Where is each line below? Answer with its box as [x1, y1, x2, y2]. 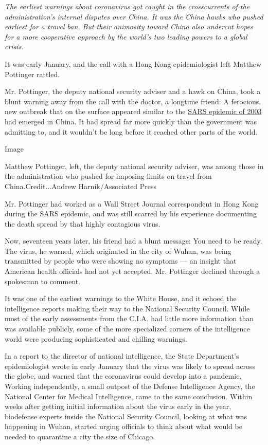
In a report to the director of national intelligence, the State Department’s [5, 350, 239, 361]
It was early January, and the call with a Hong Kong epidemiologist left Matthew [5, 58, 261, 69]
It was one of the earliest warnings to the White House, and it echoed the [5, 293, 237, 304]
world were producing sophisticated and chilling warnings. [5, 333, 187, 344]
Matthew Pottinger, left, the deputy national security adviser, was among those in [5, 160, 264, 171]
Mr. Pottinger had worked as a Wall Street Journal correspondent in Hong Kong [5, 198, 259, 209]
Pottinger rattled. [5, 68, 60, 79]
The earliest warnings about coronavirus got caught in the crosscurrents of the [5, 1, 250, 11]
